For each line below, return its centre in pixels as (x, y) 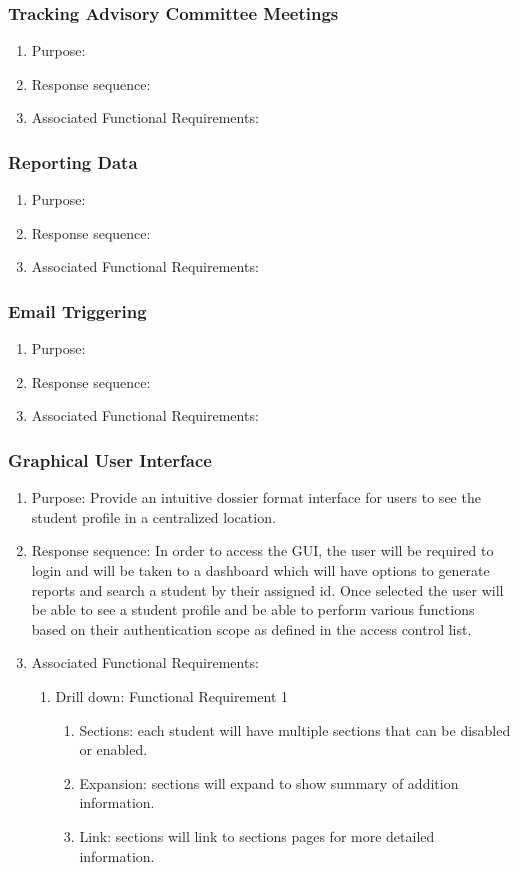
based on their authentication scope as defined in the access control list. (251, 628)
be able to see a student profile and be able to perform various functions (253, 609)
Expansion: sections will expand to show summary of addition (269, 782)
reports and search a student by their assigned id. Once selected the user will (267, 589)
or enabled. (113, 749)
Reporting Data (73, 161)
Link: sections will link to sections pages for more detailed (257, 835)
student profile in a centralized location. (153, 516)
